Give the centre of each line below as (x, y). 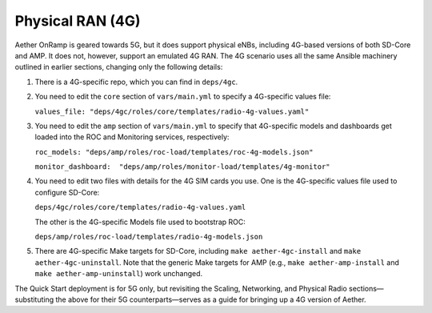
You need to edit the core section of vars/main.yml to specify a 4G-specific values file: (183, 97)
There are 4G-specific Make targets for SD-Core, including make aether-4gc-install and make (198, 251)
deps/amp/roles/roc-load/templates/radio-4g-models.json (149, 237)
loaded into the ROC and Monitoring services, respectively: (132, 137)
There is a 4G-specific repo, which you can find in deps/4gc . (136, 82)
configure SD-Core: (67, 192)
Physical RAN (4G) (78, 21)
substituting (34, 299)
